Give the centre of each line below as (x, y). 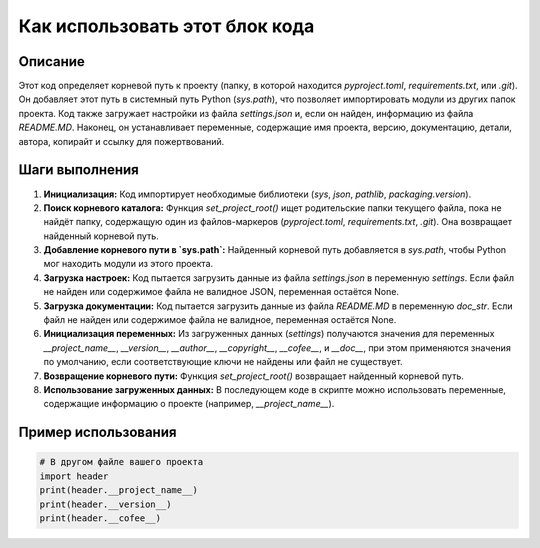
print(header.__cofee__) (100, 518)
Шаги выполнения (78, 170)
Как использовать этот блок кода (166, 26)
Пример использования (97, 432)
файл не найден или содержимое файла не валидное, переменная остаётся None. (220, 320)
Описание (51, 61)
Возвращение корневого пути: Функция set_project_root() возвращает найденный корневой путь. (253, 376)
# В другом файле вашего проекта (121, 462)
